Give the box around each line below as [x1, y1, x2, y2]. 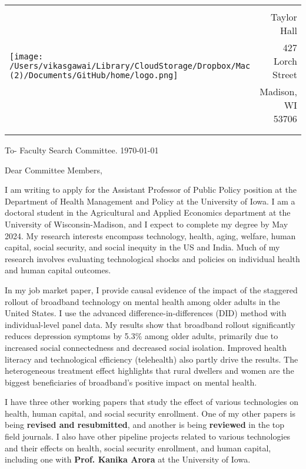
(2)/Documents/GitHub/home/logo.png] [9, 71, 178, 80]
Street [272, 68, 297, 81]
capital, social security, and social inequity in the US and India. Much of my [5, 241, 280, 253]
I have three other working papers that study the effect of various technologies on [5, 396, 299, 408]
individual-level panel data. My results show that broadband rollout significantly [5, 318, 295, 330]
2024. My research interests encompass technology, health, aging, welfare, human [5, 229, 296, 242]
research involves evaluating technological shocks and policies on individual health [5, 252, 300, 264]
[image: [9, 52, 44, 61]
